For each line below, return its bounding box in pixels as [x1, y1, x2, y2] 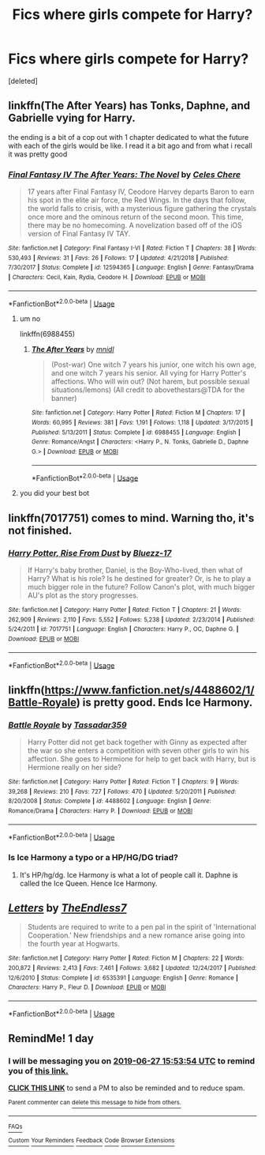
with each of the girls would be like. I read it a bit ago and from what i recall [8, 141, 252, 150]
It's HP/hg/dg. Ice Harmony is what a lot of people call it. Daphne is [19, 870, 238, 879]
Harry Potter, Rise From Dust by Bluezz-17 [8, 547, 172, 558]
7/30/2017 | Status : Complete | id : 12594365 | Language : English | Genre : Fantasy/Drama [8, 263, 254, 272]
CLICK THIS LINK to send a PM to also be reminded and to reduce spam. [8, 1083, 245, 1093]
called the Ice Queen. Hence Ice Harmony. [19, 878, 158, 888]
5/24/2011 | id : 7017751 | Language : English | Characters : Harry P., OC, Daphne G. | [8, 625, 239, 633]
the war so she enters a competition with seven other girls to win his [27, 745, 250, 755]
